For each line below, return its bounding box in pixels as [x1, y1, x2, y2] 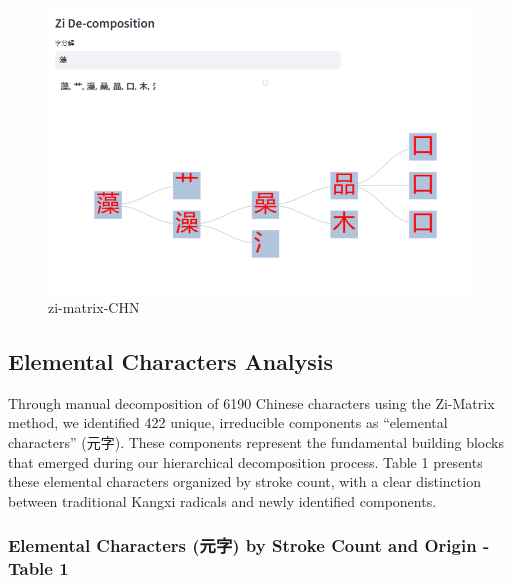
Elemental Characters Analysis [8, 345, 334, 376]
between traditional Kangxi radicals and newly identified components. [8, 490, 437, 511]
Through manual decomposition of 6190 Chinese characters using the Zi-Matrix [8, 392, 495, 413]
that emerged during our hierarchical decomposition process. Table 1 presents [8, 451, 483, 472]
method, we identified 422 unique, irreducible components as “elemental [8, 412, 448, 433]
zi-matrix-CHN [48, 296, 140, 317]
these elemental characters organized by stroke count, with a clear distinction [8, 471, 481, 492]
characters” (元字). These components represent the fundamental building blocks [8, 431, 504, 452]
